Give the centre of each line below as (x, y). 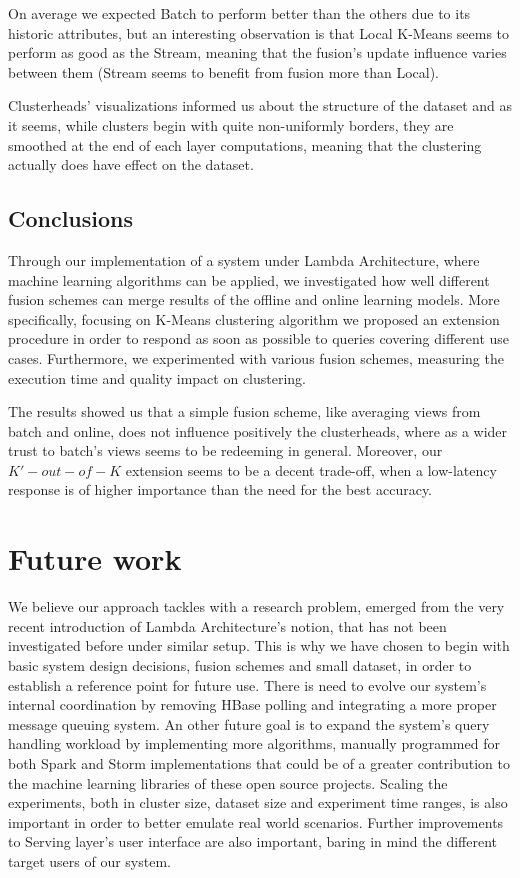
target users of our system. (89, 860)
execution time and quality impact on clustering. (157, 377)
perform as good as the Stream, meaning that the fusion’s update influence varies (257, 52)
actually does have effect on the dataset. (131, 164)
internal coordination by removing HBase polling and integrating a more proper (252, 704)
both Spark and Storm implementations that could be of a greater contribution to (259, 762)
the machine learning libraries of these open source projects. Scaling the (228, 782)
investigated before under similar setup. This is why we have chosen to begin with (259, 645)
